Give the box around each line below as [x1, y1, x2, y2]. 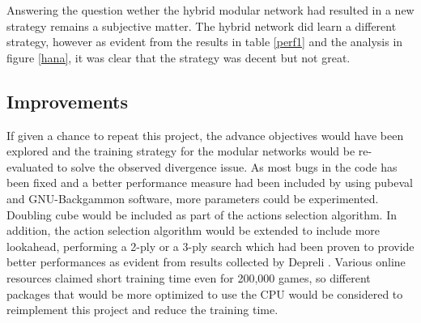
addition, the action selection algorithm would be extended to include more [6, 222, 381, 239]
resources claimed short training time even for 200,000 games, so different [6, 269, 371, 286]
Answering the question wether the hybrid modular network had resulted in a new [6, 2, 415, 18]
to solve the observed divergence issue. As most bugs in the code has [57, 158, 398, 175]
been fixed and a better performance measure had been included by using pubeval [6, 174, 414, 191]
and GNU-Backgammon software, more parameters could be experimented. [6, 189, 379, 206]
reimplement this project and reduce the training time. [6, 301, 279, 318]
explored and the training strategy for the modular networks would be [6, 142, 355, 159]
